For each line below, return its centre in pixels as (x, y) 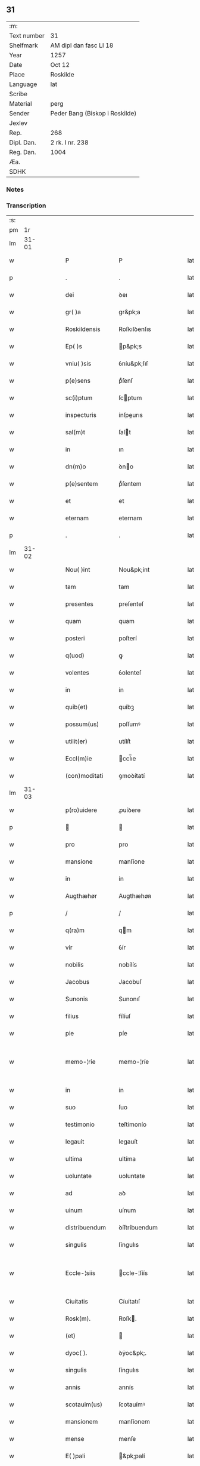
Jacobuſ (130, 982)
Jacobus (77, 982)
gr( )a (73, 312)
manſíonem (135, 1422)
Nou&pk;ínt (134, 570)
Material (21, 103)
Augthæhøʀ (135, 896)
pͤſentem (130, 484)
